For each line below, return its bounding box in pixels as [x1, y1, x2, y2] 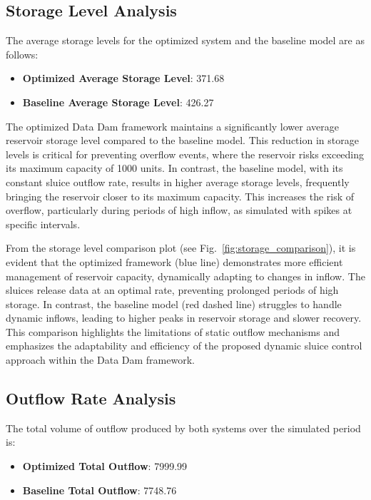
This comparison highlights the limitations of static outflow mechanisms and [6, 324, 340, 339]
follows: [6, 46, 39, 61]
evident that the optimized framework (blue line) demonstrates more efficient [6, 254, 343, 269]
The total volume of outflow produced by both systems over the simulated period [6, 420, 361, 435]
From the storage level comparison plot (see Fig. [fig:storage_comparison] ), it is [6, 240, 356, 255]
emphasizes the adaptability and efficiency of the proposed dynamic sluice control [6, 338, 362, 353]
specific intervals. [6, 216, 81, 231]
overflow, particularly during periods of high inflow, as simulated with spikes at [6, 203, 352, 218]
